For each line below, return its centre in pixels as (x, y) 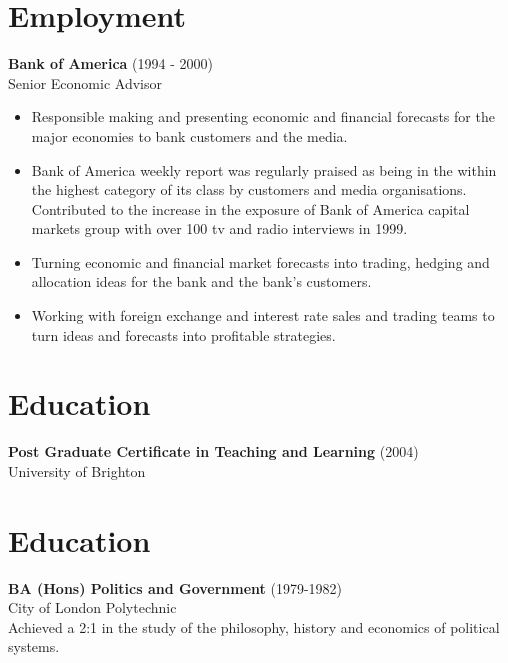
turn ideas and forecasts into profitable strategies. (183, 334)
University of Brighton (77, 470)
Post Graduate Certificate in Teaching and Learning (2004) (213, 451)
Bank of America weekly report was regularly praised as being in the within (264, 169)
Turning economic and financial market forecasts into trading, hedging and (260, 261)
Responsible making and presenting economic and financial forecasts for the (263, 116)
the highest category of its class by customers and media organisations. (249, 189)
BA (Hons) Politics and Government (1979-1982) (175, 587)
